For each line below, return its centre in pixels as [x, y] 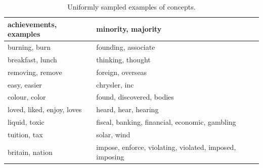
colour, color [27, 97]
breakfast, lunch [32, 59]
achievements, [32, 24]
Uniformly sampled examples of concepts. [131, 7]
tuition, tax [25, 134]
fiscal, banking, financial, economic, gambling [166, 122]
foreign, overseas [122, 72]
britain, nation [30, 152]
